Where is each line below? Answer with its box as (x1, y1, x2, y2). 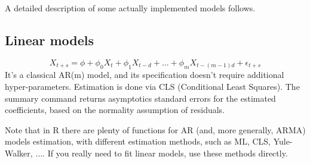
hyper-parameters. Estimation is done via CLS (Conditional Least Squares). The (5, 80, 300, 92)
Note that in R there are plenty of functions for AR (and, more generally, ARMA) (5, 123, 306, 136)
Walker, (5, 146, 33, 159)
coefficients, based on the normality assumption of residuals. (5, 104, 225, 116)
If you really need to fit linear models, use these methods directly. (47, 146, 288, 159)
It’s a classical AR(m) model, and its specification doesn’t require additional (5, 68, 284, 81)
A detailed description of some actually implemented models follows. (5, 2, 256, 14)
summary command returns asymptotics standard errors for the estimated (5, 92, 276, 104)
